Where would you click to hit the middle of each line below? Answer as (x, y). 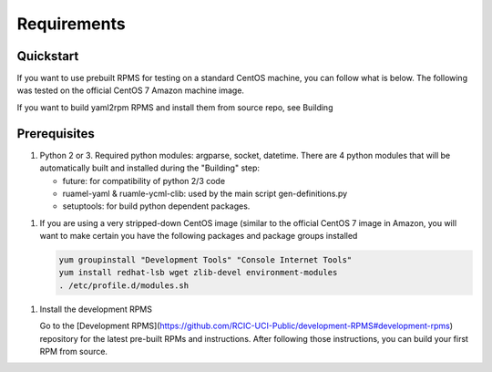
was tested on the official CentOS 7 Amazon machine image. (131, 90)
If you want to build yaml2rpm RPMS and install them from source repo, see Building (175, 107)
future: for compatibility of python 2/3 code (144, 181)
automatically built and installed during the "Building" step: (149, 168)
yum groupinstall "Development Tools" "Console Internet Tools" (205, 260)
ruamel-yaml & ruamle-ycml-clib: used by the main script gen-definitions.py (205, 193)
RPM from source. (74, 352)
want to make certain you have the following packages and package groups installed (199, 236)
